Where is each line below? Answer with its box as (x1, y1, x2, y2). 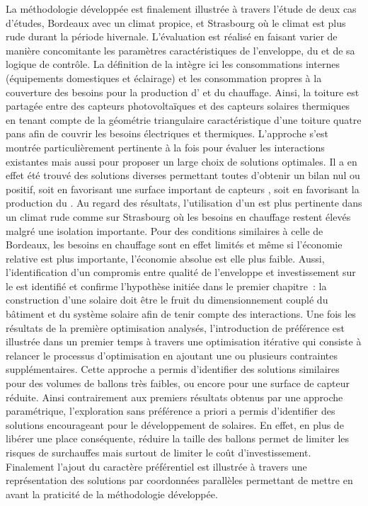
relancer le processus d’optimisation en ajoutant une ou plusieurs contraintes (6, 347, 338, 362)
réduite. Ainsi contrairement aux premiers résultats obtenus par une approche (6, 389, 343, 404)
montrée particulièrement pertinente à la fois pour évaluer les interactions (6, 139, 325, 154)
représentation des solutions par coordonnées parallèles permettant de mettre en (6, 473, 353, 488)
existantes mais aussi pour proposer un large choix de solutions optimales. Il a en (6, 154, 357, 168)
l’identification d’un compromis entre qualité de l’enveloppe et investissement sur (6, 265, 356, 280)
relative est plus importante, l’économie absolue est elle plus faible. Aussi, (6, 251, 325, 265)
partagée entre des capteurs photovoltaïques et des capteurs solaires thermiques (6, 98, 350, 113)
